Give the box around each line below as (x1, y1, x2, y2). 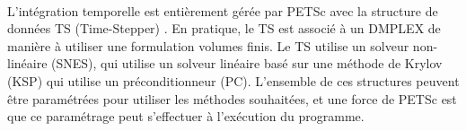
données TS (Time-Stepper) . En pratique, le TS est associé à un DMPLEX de (7, 19, 441, 38)
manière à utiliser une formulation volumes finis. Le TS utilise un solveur (7, 36, 409, 55)
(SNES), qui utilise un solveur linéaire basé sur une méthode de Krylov (51, 54, 443, 73)
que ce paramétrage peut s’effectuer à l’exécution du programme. (7, 107, 365, 126)
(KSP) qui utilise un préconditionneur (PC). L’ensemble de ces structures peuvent (7, 71, 460, 90)
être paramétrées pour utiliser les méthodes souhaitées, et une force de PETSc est (7, 89, 457, 108)
